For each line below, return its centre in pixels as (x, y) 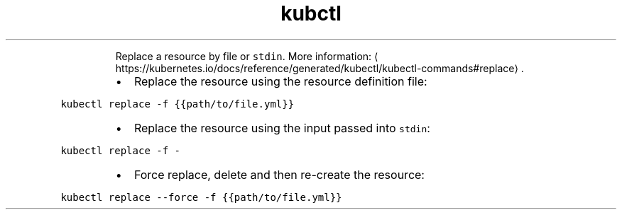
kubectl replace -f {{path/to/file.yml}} (178, 104)
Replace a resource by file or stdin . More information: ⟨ (247, 56)
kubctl (311, 13)
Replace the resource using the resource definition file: (280, 81)
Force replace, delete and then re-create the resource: (279, 174)
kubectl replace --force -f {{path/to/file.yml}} (201, 197)
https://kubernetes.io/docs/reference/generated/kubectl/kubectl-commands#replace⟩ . (320, 68)
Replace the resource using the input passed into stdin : (282, 128)
